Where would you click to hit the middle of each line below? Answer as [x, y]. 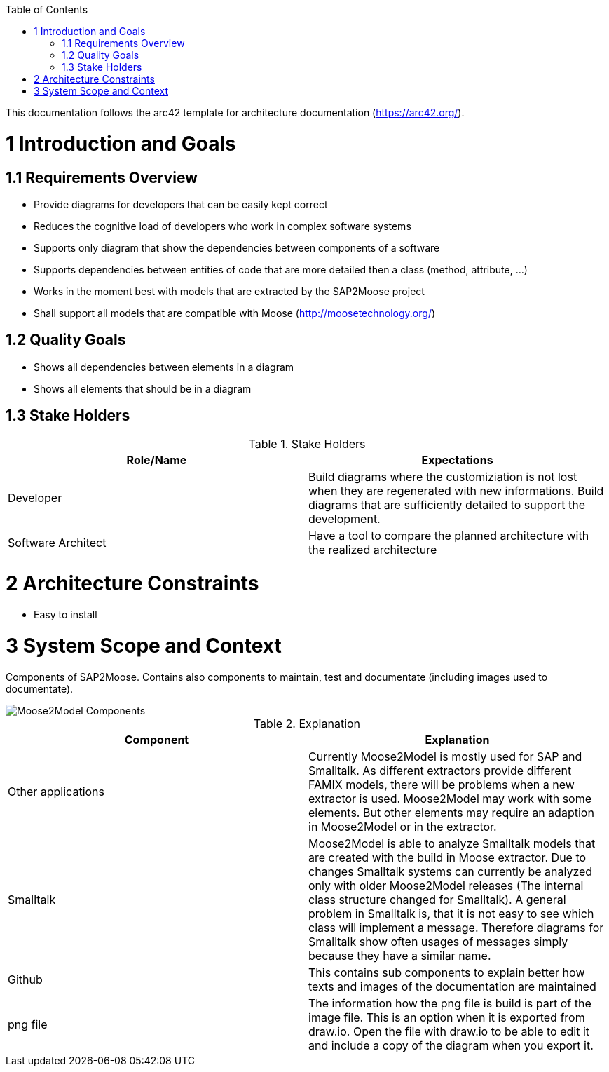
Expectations [457, 460]
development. [344, 518]
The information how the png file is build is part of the [450, 1003]
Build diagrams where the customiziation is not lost [443, 476]
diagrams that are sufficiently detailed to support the [447, 504]
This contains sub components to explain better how [447, 972]
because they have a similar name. [400, 955]
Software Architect [57, 542]
